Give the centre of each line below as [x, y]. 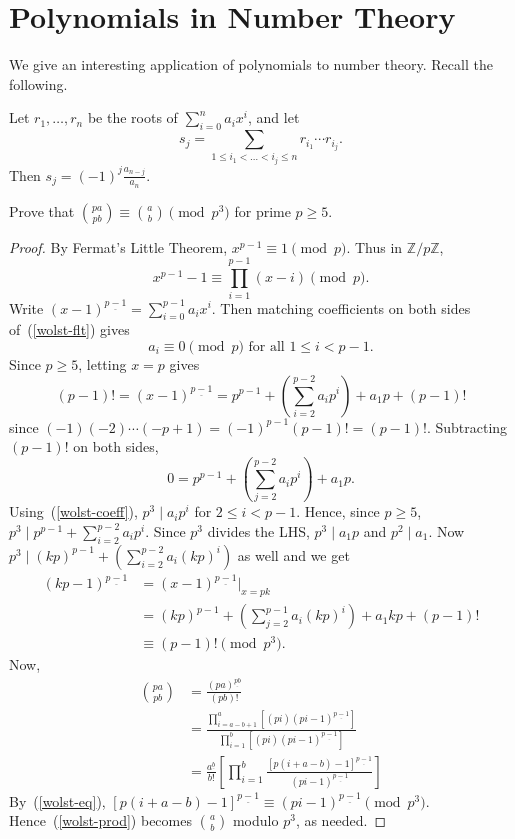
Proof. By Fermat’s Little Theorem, [118, 246]
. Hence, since [338, 511]
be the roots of [132, 117]
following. [38, 83]
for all [266, 346]
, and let [274, 117]
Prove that [42, 210]
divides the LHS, [258, 531]
